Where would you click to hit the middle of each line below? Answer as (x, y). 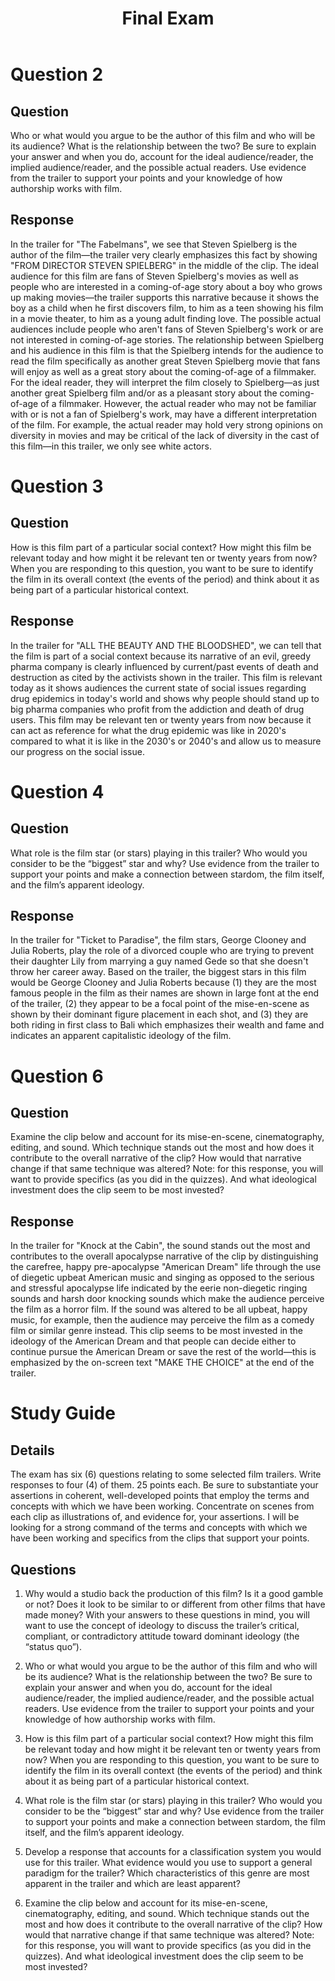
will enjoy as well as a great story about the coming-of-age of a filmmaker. (163, 371)
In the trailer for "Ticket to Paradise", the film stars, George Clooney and (158, 940)
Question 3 (57, 486)
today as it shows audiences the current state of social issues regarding (158, 688)
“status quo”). (53, 1647)
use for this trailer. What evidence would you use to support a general (168, 1863)
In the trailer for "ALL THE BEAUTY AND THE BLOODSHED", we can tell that (166, 645)
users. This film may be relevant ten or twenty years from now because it (161, 719)
